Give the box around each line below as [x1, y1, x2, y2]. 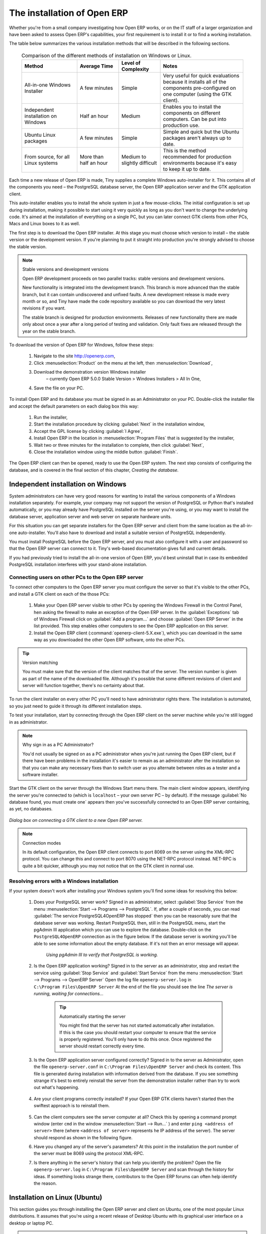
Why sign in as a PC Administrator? [22, 742, 94, 748]
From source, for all [24, 154, 70, 160]
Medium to [121, 154, 146, 160]
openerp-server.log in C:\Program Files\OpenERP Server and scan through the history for [33, 1166, 234, 1172]
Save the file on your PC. [33, 385, 84, 391]
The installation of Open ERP [9, 7, 128, 18]
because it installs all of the [163, 78, 227, 85]
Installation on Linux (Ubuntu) [9, 1193, 102, 1201]
